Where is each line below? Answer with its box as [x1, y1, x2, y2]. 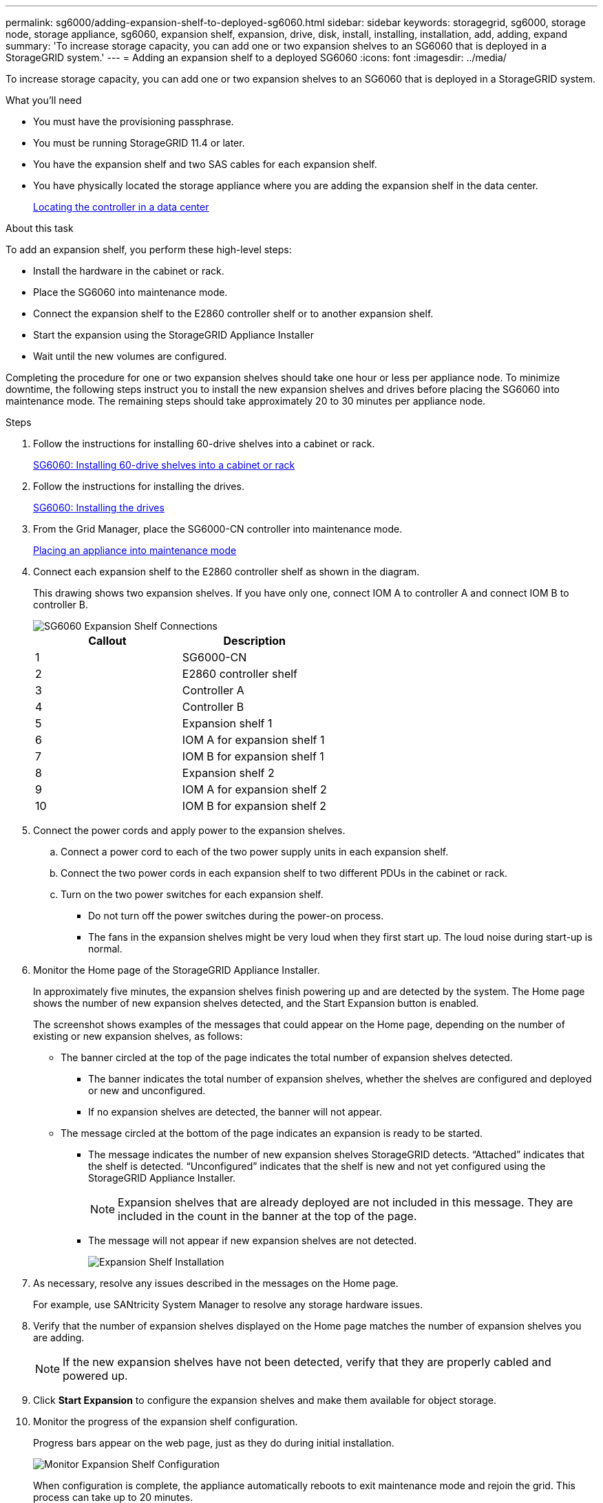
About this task [6, 222, 74, 234]
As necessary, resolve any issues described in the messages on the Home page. [33, 1277, 399, 1289]
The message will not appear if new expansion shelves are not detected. [88, 1235, 417, 1246]
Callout [88, 634, 127, 648]
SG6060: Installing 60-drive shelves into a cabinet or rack [33, 459, 295, 471]
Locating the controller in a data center [33, 201, 209, 213]
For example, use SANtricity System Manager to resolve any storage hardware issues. [33, 1299, 423, 1310]
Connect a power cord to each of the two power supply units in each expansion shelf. [61, 846, 449, 857]
